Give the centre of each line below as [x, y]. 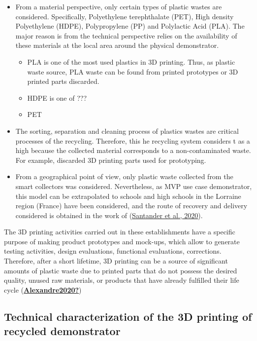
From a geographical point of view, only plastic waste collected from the [124, 176]
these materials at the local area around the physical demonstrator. [117, 45]
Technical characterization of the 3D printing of [128, 316]
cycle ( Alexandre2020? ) [43, 289]
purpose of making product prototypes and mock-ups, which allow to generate [122, 241]
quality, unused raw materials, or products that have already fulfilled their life [122, 280]
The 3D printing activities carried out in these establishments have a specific [120, 232]
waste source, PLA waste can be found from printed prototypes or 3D [133, 71]
